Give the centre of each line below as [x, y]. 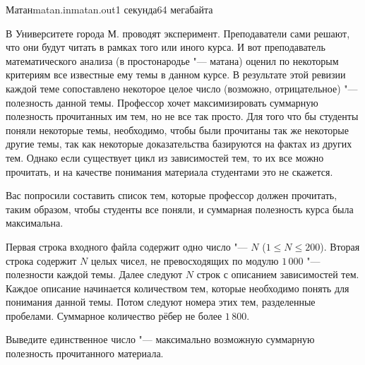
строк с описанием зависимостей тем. [278, 274]
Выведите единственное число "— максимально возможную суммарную [160, 339]
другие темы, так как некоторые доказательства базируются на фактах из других [179, 144]
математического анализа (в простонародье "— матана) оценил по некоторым [172, 60]
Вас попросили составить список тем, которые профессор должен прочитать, [172, 195]
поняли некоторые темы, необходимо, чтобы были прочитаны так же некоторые [177, 130]
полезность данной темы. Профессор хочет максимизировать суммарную [162, 102]
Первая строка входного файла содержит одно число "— [127, 246]
